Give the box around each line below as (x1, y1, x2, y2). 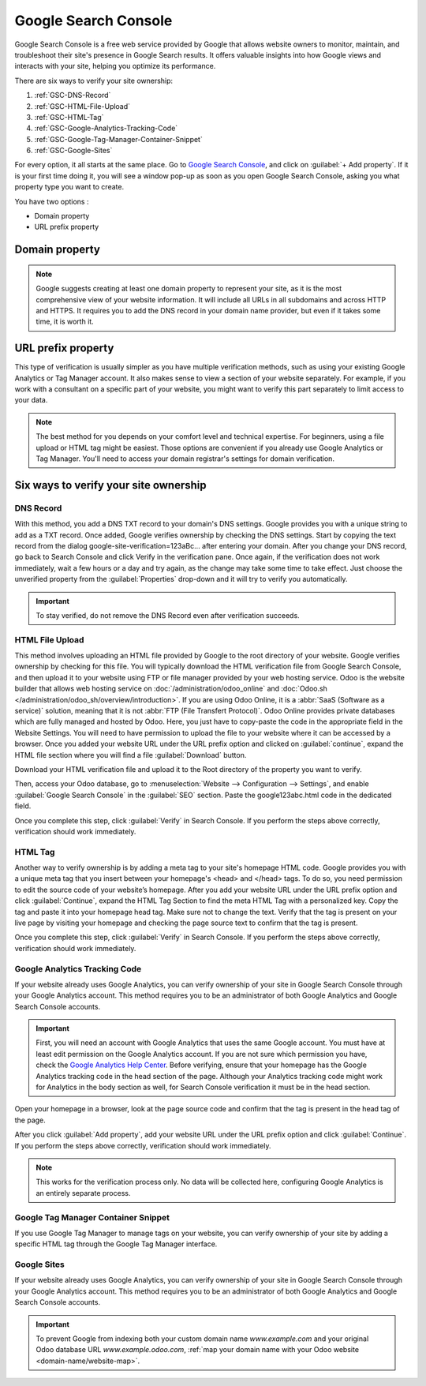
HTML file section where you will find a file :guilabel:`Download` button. (14, 750, 247, 759)
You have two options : (14, 197, 89, 206)
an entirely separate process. (35, 1188, 131, 1197)
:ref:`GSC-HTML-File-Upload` (34, 101, 130, 111)
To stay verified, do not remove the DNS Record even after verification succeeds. (35, 610, 300, 620)
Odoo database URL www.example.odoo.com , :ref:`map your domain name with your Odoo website (35, 1345, 359, 1354)
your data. (14, 395, 48, 405)
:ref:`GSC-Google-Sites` (34, 146, 113, 155)
